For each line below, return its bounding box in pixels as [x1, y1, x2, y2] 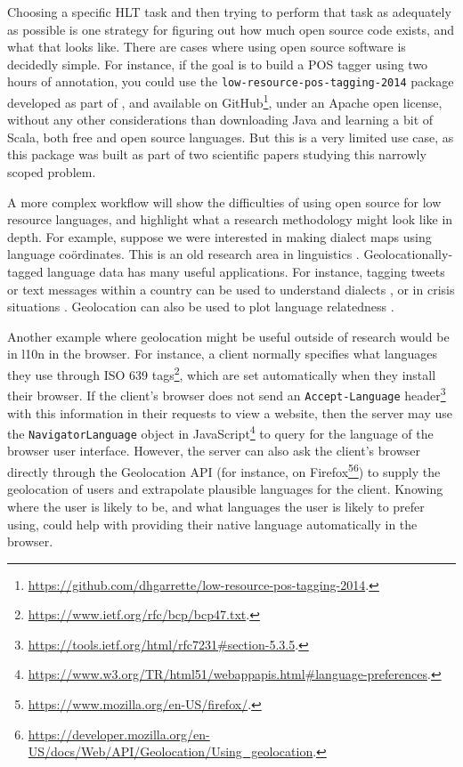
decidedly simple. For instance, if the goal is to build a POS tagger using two [7, 54, 428, 73]
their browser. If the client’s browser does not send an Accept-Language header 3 [7, 383, 446, 404]
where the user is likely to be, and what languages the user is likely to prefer [7, 497, 425, 515]
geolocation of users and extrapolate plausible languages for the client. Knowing [7, 480, 443, 498]
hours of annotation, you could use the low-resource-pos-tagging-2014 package [7, 72, 454, 91]
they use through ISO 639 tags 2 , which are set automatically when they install [7, 363, 436, 383]
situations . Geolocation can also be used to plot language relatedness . [7, 297, 394, 316]
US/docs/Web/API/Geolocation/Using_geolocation [28, 742, 313, 761]
